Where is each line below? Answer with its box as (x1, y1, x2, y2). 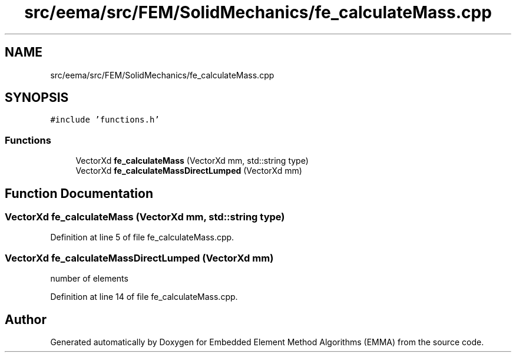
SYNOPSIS (5, 90, 69, 105)
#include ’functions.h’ (50, 115, 160, 125)
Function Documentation (5, 186, 153, 201)
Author (5, 312, 47, 327)
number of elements (50, 273, 128, 284)
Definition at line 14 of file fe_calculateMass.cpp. (50, 292, 238, 302)
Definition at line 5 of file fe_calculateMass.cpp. (50, 232, 234, 243)
